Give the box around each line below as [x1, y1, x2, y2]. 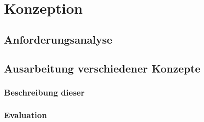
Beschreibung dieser [4, 86, 85, 98]
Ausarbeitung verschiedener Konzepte [4, 60, 201, 75]
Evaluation [4, 108, 47, 121]
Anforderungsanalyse [4, 31, 112, 47]
